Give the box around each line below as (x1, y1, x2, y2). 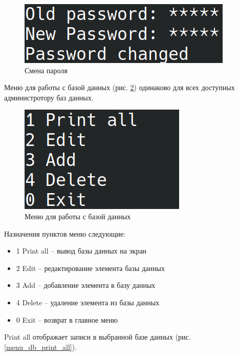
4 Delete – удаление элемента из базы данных (16, 297, 160, 307)
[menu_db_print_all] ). (4, 341, 77, 352)
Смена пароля (25, 65, 68, 75)
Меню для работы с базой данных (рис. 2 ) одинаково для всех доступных (4, 82, 235, 93)
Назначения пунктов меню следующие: (4, 228, 126, 239)
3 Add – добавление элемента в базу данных (16, 280, 156, 290)
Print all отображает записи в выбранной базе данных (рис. (4, 331, 191, 342)
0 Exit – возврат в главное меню (16, 314, 118, 325)
